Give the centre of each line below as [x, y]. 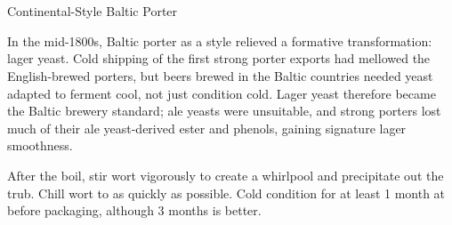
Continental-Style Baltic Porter [93, 11]
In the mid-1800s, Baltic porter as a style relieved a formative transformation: [220, 40]
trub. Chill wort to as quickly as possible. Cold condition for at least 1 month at [226, 193]
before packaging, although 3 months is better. [134, 210]
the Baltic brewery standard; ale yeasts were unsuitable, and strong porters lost [224, 111]
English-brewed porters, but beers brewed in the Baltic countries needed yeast [220, 75]
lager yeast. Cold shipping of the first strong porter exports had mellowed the [219, 58]
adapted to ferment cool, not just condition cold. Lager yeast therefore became [222, 93]
